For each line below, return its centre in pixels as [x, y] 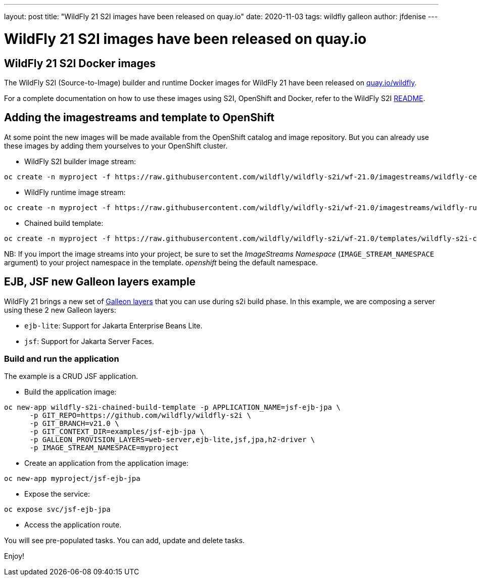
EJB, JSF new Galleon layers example [100, 282]
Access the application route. [73, 525]
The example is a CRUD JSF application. [71, 376]
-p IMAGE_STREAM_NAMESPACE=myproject [104, 448]
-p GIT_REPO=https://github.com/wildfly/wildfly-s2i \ [140, 416]
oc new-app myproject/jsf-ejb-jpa [72, 479]
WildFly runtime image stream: [75, 192]
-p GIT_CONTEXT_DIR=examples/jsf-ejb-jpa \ [117, 432]
